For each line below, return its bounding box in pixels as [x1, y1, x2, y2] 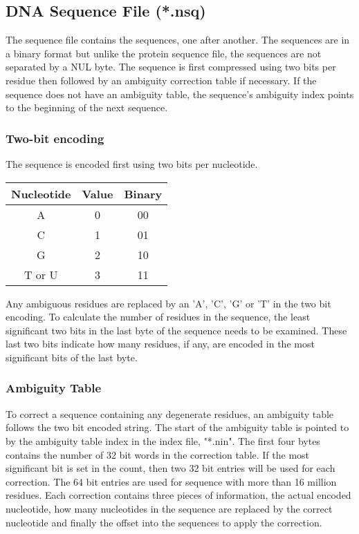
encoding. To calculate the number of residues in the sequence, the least [6, 309, 311, 324]
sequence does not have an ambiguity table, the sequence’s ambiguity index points [6, 86, 354, 101]
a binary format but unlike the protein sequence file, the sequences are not [6, 46, 322, 60]
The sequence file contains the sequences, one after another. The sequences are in [6, 32, 350, 47]
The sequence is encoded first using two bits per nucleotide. [6, 156, 258, 171]
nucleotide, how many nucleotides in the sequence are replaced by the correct [6, 501, 333, 515]
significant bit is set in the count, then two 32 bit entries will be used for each [6, 461, 335, 475]
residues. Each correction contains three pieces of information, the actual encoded [6, 488, 351, 502]
